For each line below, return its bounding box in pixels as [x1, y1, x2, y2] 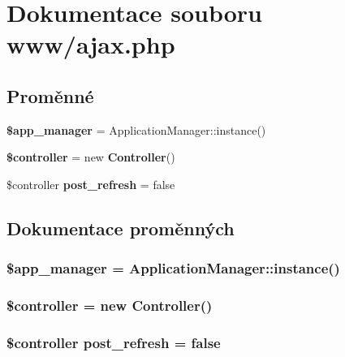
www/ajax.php [6, 28, 175, 61]
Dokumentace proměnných [6, 215, 235, 240]
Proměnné [6, 83, 94, 108]
